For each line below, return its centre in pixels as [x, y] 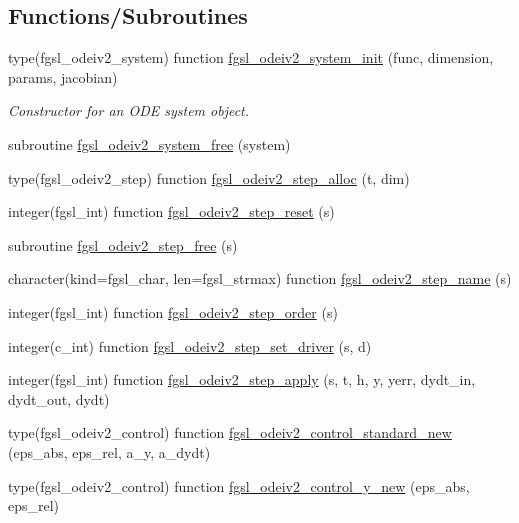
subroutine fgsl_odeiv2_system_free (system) [149, 143]
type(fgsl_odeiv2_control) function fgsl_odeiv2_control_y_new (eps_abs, [239, 485]
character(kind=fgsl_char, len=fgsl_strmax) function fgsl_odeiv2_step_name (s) [260, 278]
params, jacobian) [63, 76]
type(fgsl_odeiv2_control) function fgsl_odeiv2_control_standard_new [230, 432]
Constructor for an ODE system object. [129, 110]
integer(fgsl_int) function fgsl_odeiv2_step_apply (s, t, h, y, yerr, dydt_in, [242, 379]
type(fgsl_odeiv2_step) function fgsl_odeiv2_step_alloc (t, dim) [209, 177]
